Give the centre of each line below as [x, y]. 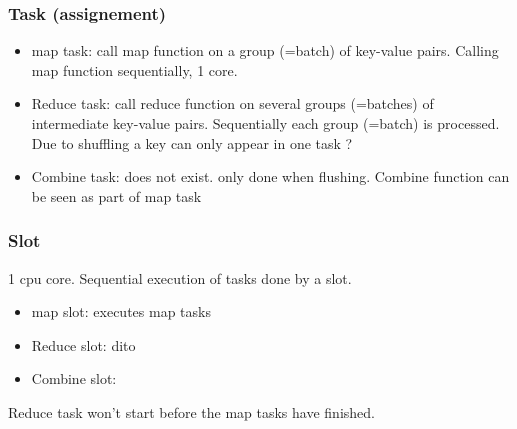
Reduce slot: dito [83, 344]
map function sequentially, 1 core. [134, 69]
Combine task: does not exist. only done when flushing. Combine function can [270, 176]
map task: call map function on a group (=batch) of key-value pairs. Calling [265, 50]
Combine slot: [74, 378]
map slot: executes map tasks [121, 311]
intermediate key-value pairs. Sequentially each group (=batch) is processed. [265, 123]
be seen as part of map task [116, 195]
